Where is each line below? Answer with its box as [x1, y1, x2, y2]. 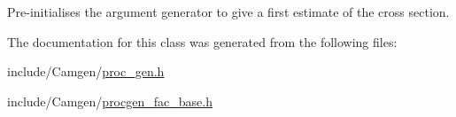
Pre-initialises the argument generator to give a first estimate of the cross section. [7, 3, 450, 20]
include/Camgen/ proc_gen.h [7, 62, 165, 81]
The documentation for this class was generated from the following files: [7, 32, 398, 51]
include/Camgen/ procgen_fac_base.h [7, 91, 213, 110]
